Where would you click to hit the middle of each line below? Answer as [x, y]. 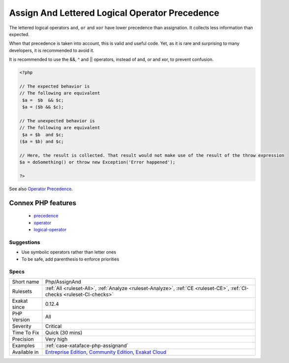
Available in [25, 352]
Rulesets [22, 291]
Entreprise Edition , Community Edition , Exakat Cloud [106, 352]
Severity [22, 326]
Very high [56, 339]
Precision [23, 339]
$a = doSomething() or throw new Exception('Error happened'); [97, 162]
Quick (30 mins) [64, 332]
